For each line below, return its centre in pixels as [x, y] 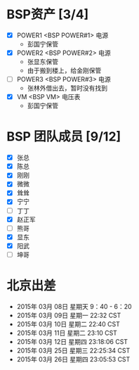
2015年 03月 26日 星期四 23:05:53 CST [73, 359]
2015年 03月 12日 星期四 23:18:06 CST [72, 341]
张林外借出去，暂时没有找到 [67, 88]
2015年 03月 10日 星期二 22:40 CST [68, 324]
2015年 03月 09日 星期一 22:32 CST [69, 315]
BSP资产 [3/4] [48, 14]
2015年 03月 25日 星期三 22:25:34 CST [73, 350]
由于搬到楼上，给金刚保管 [64, 70]
